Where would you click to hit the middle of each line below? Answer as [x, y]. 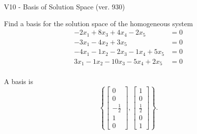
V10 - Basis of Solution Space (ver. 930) [64, 6]
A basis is [19, 81]
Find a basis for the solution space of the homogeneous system [98, 23]
